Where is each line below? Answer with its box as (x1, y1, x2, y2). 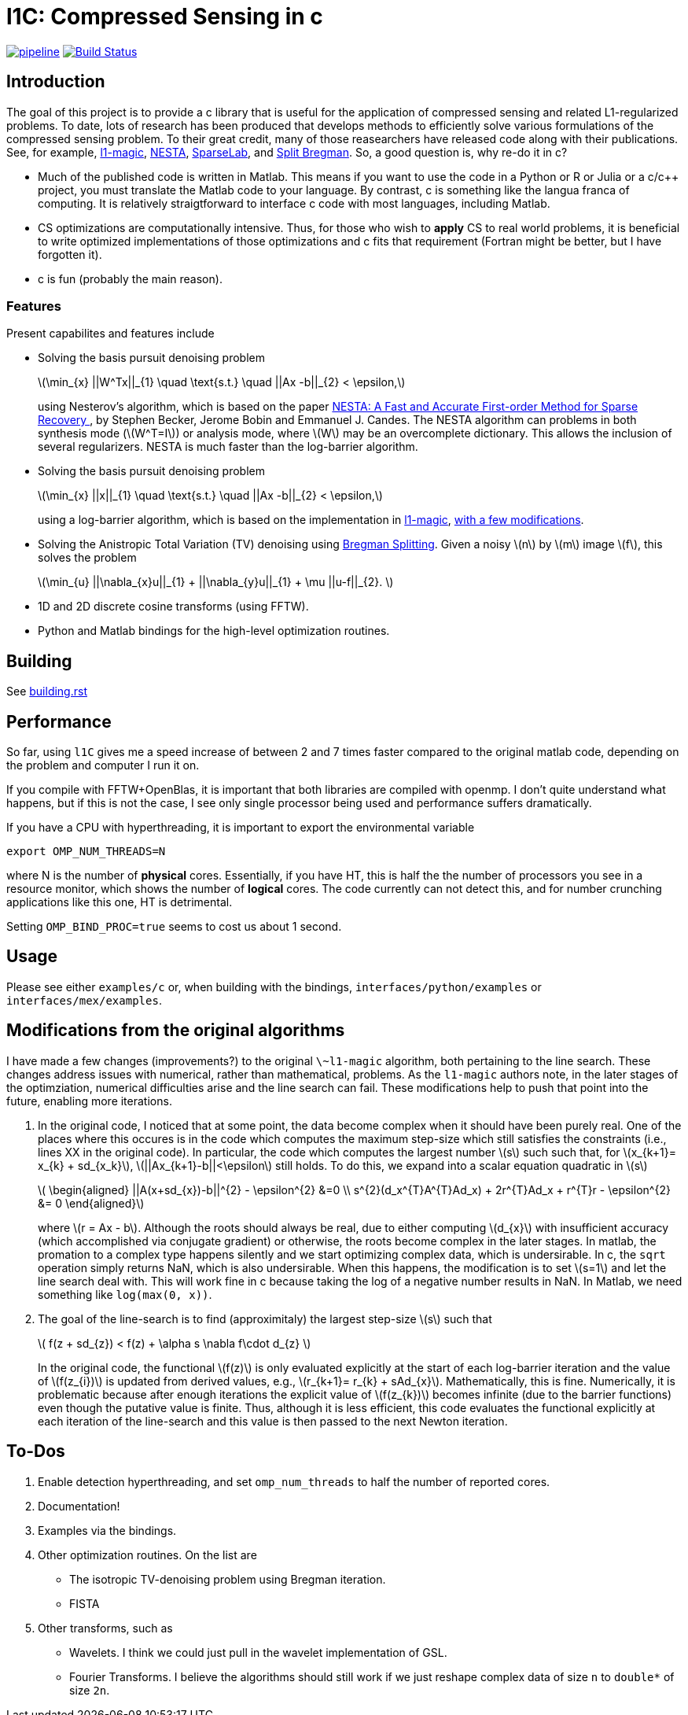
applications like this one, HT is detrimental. (6, 895, 233, 909)
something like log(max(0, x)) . (38, 1287, 212, 1301)
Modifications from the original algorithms (6, 1020, 345, 1041)
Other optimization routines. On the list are (38, 1547, 257, 1562)
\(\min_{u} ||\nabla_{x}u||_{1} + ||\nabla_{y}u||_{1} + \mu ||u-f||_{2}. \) (38, 575, 394, 589)
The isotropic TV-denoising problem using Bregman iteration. (69, 1572, 386, 1586)
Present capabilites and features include (6, 326, 215, 341)
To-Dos (6, 1441, 65, 1462)
